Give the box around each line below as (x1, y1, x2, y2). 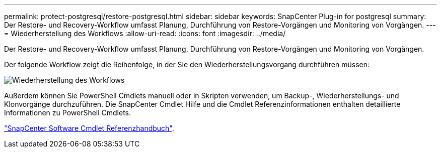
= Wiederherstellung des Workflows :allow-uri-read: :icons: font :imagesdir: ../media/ (4, 29, 286, 38)
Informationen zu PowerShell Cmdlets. (4, 108, 131, 117)
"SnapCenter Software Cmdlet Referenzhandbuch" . (4, 124, 174, 132)
